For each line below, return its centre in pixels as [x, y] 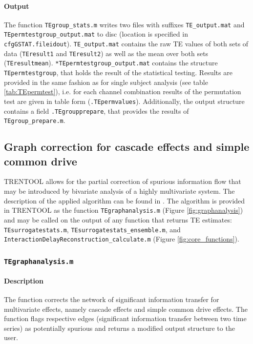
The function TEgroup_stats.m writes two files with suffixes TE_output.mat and [124, 24]
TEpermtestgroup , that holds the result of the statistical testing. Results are [118, 72]
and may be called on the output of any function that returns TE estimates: [118, 219]
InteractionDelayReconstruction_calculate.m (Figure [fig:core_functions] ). [122, 239]
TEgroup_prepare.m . [35, 120]
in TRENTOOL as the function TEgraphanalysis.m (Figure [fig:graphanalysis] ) [124, 210]
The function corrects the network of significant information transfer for [112, 299]
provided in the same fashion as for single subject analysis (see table [106, 82]
